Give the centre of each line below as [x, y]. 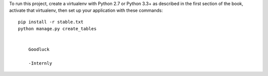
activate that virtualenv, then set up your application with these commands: [86, 10]
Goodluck [39, 50]
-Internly [40, 63]
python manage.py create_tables [57, 29]
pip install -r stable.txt [51, 22]
